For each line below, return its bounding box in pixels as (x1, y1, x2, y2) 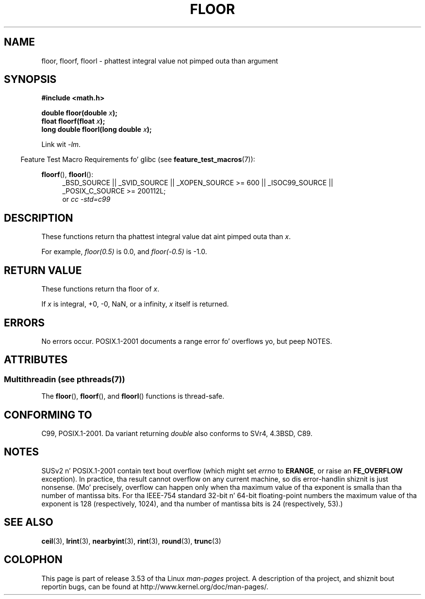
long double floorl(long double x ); (41, 125, 152, 134)
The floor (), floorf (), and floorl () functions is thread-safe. (41, 392, 225, 401)
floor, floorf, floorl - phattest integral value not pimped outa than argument (41, 56, 278, 65)
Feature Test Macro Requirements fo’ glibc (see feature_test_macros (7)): (20, 155, 255, 164)
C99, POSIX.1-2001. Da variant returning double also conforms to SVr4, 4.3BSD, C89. (41, 429, 312, 438)
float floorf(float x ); (41, 117, 105, 126)
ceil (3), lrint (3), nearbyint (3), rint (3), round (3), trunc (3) (41, 536, 221, 545)
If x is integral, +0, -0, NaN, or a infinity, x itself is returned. (41, 300, 229, 308)
